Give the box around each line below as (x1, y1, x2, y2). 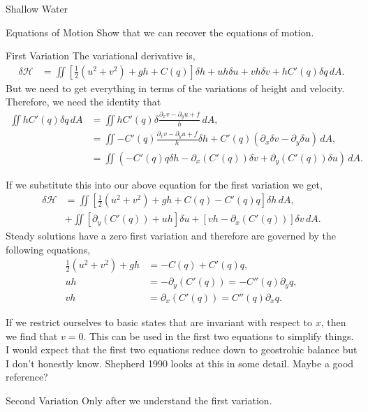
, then (321, 314, 346, 329)
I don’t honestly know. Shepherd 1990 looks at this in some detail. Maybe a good (6, 355, 354, 370)
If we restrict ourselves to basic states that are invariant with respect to (6, 314, 312, 329)
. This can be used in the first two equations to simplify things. (83, 328, 354, 343)
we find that (6, 328, 58, 343)
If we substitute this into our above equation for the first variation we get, (6, 177, 323, 191)
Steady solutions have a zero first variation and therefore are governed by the (6, 228, 337, 243)
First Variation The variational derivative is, (6, 48, 196, 63)
